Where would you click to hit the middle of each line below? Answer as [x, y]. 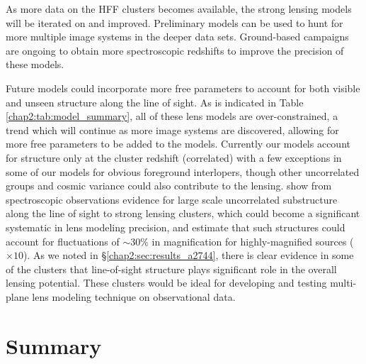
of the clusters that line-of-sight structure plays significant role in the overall [171, 269]
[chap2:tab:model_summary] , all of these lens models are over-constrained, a [172, 116]
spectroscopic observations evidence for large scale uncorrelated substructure [172, 199]
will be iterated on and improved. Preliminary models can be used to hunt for [175, 22]
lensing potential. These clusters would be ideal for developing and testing [166, 283]
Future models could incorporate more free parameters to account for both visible [183, 88]
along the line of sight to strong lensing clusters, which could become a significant [183, 213]
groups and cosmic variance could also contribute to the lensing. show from [169, 186]
